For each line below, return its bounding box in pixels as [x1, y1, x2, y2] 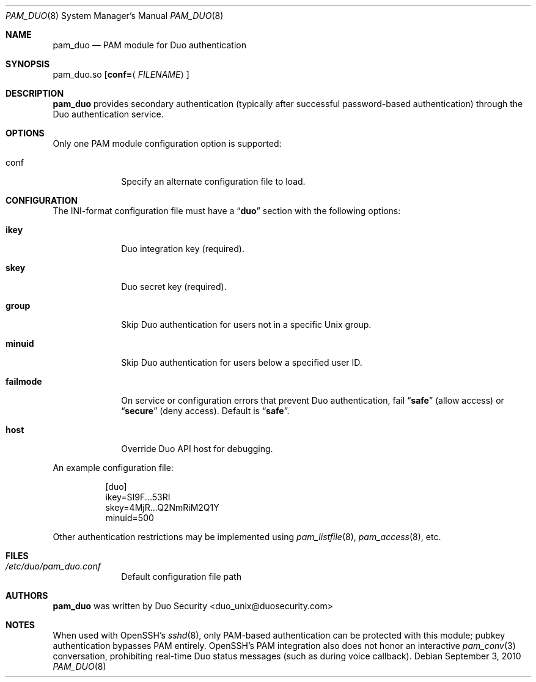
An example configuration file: [53, 462, 174, 473]
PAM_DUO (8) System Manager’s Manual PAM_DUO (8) [6, 10, 224, 21]
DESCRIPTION [6, 88, 64, 98]
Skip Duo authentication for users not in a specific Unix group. [121, 319, 372, 330]
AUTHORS [6, 590, 48, 601]
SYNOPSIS [6, 59, 50, 69]
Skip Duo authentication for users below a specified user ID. [121, 357, 362, 368]
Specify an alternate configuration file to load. [121, 176, 306, 187]
